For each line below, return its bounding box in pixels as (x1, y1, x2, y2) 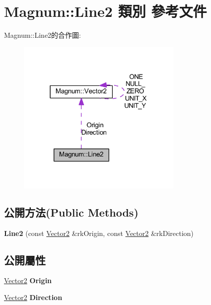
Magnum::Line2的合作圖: (4, 30, 81, 40)
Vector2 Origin (4, 275, 52, 286)
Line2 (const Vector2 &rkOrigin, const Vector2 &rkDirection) (4, 228, 194, 238)
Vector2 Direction (4, 292, 63, 302)
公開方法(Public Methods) (4, 204, 139, 220)
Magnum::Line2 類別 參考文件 (4, 1, 207, 21)
